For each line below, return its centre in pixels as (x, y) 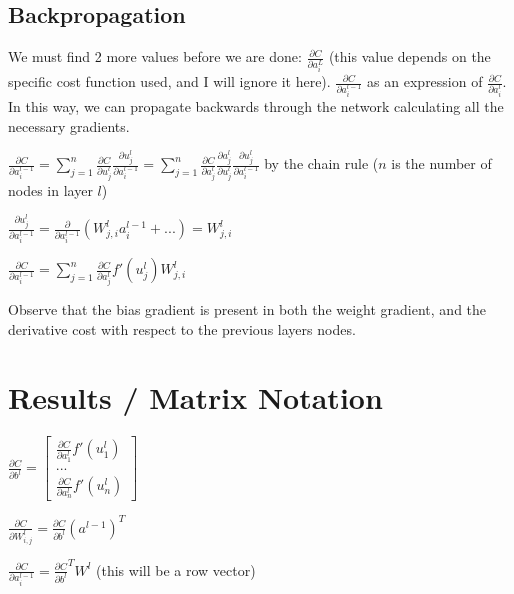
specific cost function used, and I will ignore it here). (169, 81)
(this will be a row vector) (176, 569)
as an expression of (425, 81)
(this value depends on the (409, 56)
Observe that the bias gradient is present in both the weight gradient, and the (247, 309)
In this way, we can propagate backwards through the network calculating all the (256, 105)
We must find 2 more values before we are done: (155, 56)
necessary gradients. (69, 125)
